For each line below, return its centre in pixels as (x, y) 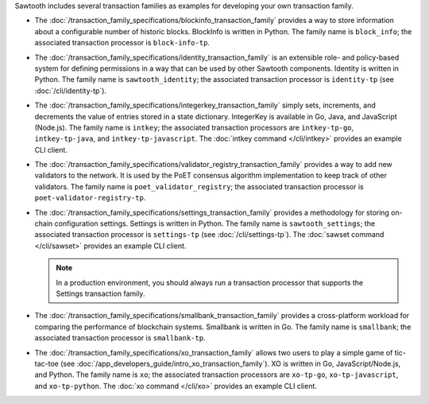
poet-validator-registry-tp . (90, 198)
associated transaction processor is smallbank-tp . (120, 338)
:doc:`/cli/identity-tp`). (71, 91)
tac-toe (46, 363)
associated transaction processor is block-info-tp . (122, 43)
